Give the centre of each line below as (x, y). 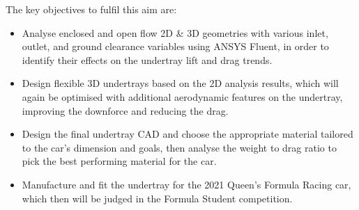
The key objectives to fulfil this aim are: (91, 9)
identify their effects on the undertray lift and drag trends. (147, 59)
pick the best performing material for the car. (119, 161)
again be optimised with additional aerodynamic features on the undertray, (182, 96)
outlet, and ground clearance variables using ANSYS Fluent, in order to (175, 46)
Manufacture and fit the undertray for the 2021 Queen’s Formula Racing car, (186, 184)
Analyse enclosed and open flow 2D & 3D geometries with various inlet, (175, 32)
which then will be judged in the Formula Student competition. (157, 198)
